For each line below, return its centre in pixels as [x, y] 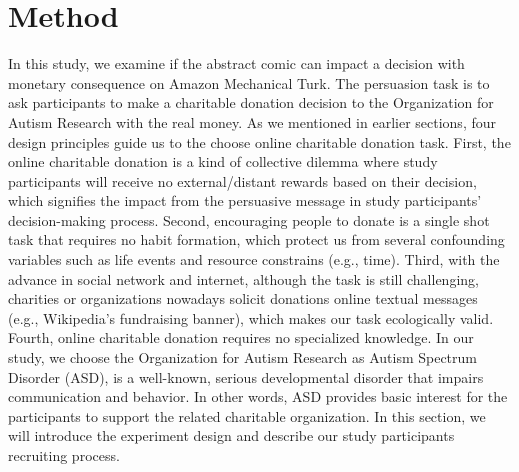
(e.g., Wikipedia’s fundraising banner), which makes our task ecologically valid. [251, 317]
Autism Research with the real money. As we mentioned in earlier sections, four [252, 121]
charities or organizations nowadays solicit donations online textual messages [243, 298]
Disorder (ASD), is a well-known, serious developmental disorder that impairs [246, 376]
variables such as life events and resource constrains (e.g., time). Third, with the [254, 259]
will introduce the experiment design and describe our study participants [231, 435]
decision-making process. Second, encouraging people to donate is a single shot [249, 219]
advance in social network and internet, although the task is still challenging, [243, 278]
